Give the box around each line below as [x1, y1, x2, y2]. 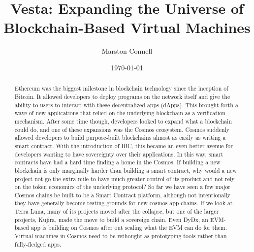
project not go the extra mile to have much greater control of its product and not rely [14, 174, 235, 183]
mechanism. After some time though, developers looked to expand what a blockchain [14, 117, 232, 125]
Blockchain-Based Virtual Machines [3, 17, 251, 37]
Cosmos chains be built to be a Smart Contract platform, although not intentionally [14, 190, 231, 199]
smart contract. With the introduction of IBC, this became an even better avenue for [14, 141, 233, 150]
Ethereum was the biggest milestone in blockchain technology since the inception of [14, 84, 228, 93]
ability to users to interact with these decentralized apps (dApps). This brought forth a [14, 100, 238, 109]
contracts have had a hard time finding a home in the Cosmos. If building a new [14, 158, 221, 166]
